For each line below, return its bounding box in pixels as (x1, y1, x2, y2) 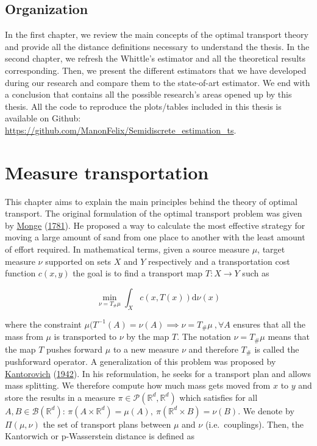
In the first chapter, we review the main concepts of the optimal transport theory (5, 28, 308, 41)
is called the (254, 342, 299, 355)
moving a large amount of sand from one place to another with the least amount (5, 231, 305, 243)
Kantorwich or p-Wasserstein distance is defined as (5, 430, 194, 442)
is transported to (54, 330, 117, 343)
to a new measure (113, 342, 179, 355)
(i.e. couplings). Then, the (205, 417, 304, 430)
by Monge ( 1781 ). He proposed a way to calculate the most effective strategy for (5, 218, 305, 231)
